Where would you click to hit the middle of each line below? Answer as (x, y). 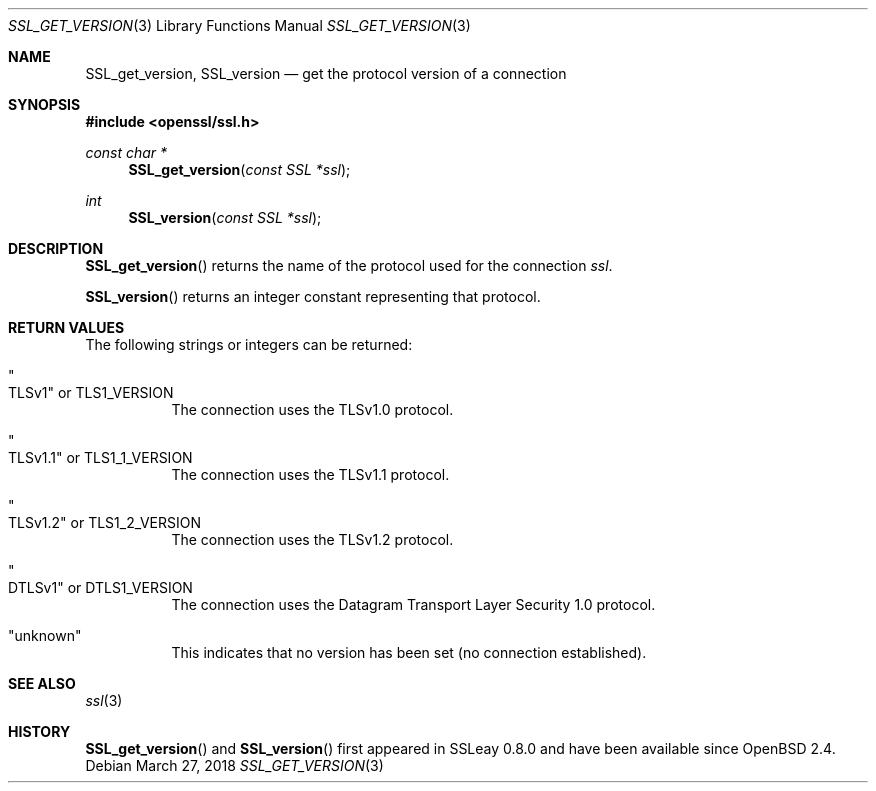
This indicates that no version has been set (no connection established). (409, 652)
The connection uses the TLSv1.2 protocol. (312, 539)
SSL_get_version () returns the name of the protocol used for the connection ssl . (349, 265)
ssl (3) (104, 700)
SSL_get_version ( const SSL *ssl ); (239, 169)
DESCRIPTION (56, 248)
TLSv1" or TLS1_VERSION (91, 392)
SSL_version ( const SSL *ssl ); (225, 217)
